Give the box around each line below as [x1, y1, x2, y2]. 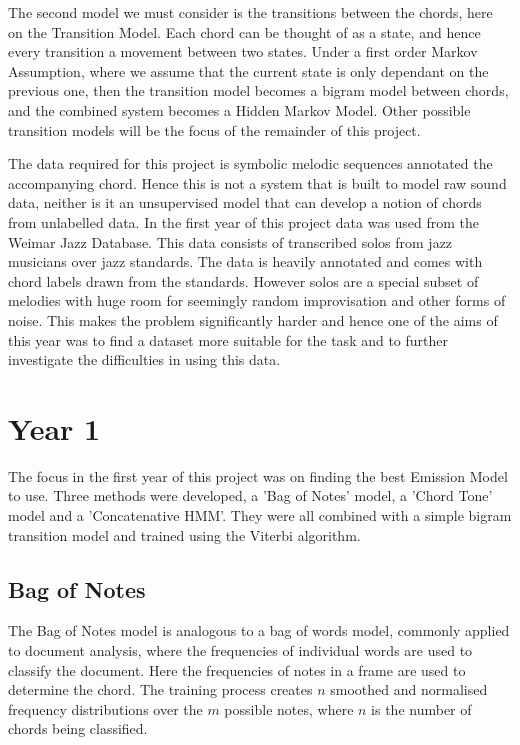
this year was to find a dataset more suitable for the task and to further [8, 329, 449, 350]
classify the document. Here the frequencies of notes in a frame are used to [8, 659, 466, 680]
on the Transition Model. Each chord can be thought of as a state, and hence [8, 21, 481, 42]
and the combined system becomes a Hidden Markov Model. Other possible [8, 99, 471, 120]
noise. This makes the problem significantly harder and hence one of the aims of [8, 309, 498, 330]
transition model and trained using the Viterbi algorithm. [8, 524, 361, 545]
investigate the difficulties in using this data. [8, 349, 281, 370]
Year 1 [8, 407, 101, 448]
